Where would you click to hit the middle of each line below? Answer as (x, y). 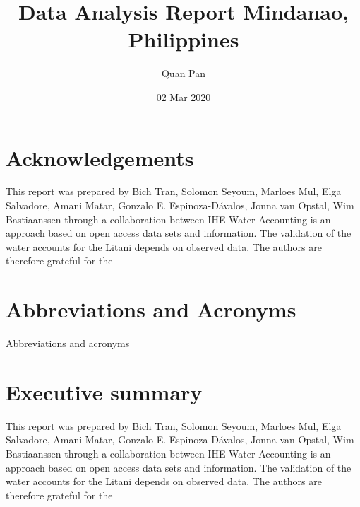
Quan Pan (184, 73)
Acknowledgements (100, 157)
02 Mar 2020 (184, 97)
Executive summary (104, 391)
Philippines (184, 39)
